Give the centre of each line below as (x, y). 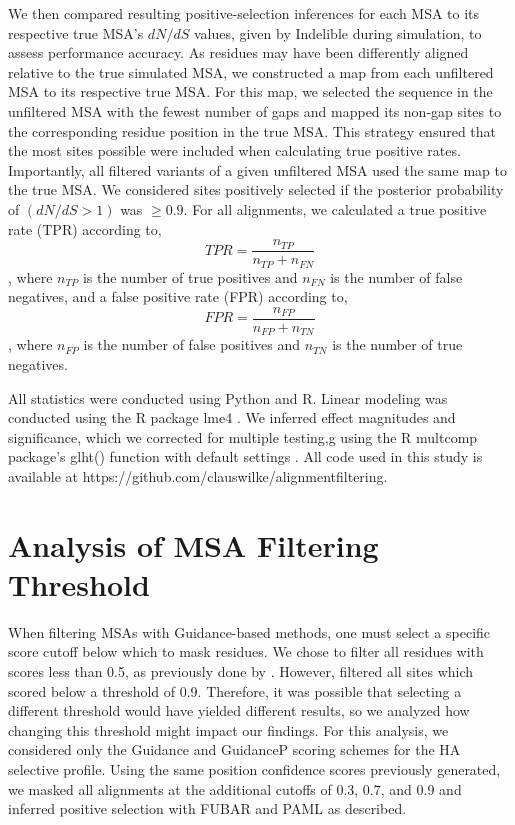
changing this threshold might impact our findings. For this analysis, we (228, 729)
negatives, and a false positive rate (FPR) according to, (178, 296)
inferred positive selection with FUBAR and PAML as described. (207, 808)
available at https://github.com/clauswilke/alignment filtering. (198, 475)
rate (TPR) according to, (85, 228)
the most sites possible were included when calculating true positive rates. (234, 150)
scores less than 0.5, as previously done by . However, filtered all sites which (241, 671)
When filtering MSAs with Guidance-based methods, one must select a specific (249, 631)
